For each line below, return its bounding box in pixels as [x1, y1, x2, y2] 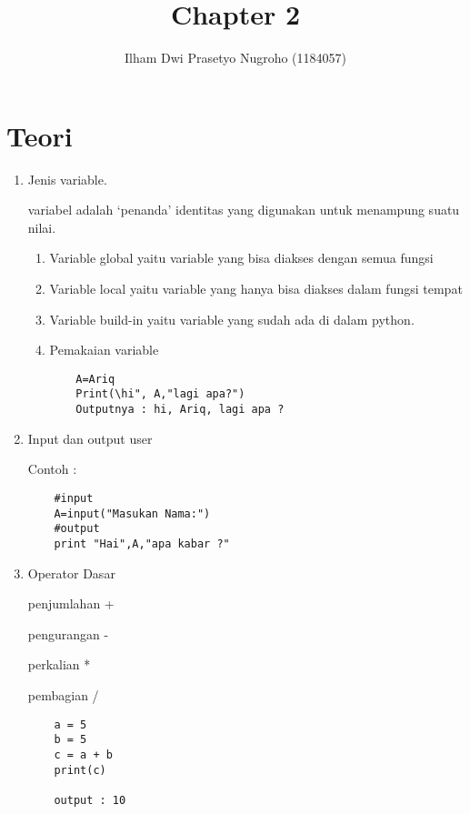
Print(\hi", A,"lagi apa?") [75, 387, 245, 401]
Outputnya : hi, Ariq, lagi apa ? [75, 403, 285, 417]
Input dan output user [27, 428, 153, 447]
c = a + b [54, 748, 113, 761]
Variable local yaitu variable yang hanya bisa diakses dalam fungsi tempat [49, 279, 463, 298]
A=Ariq [75, 372, 115, 386]
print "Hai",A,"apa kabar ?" [54, 537, 230, 550]
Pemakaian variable [49, 340, 159, 359]
